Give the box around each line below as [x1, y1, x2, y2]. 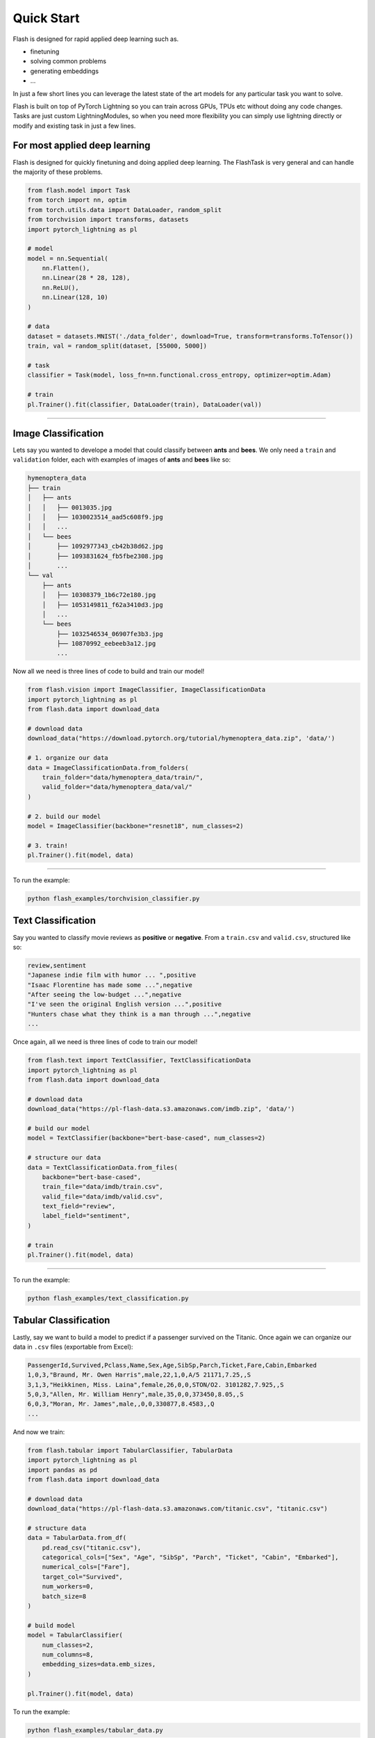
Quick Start [12, 10, 80, 26]
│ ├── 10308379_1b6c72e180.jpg [42, 591, 156, 599]
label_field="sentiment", [42, 1212, 131, 1220]
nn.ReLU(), [42, 284, 79, 291]
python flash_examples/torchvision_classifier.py [27, 895, 200, 903]
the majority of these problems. [12, 168, 103, 176]
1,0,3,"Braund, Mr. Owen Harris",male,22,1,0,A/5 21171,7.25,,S [27, 1371, 251, 1379]
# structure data [27, 1524, 87, 1532]
